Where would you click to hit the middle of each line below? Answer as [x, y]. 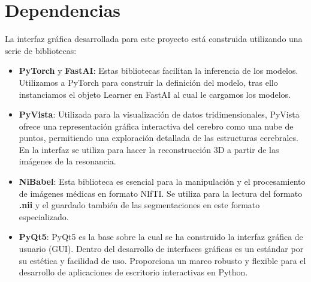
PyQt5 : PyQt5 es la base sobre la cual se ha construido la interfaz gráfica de [161, 237]
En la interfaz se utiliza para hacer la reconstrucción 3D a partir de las [149, 149]
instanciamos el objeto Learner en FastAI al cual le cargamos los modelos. [155, 94]
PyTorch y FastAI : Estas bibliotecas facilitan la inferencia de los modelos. [158, 70]
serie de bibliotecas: [41, 50]
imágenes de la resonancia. [67, 161]
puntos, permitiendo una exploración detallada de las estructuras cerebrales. [158, 138]
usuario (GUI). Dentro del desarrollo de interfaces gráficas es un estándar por [161, 249]
